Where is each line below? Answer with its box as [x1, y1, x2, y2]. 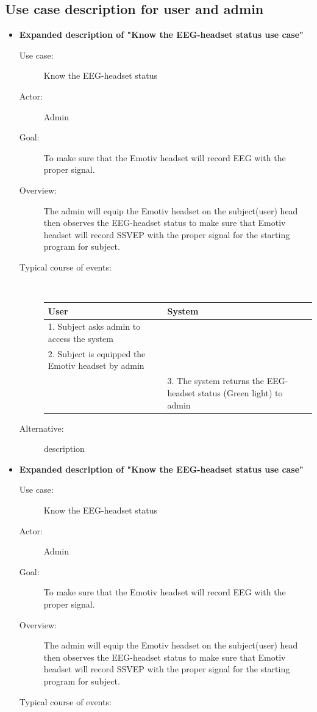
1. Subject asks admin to [48, 320, 141, 333]
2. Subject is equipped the [48, 347, 146, 360]
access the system [48, 332, 113, 345]
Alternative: [19, 421, 64, 434]
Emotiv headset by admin [48, 359, 144, 372]
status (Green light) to [198, 386, 283, 399]
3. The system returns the [167, 374, 265, 387]
